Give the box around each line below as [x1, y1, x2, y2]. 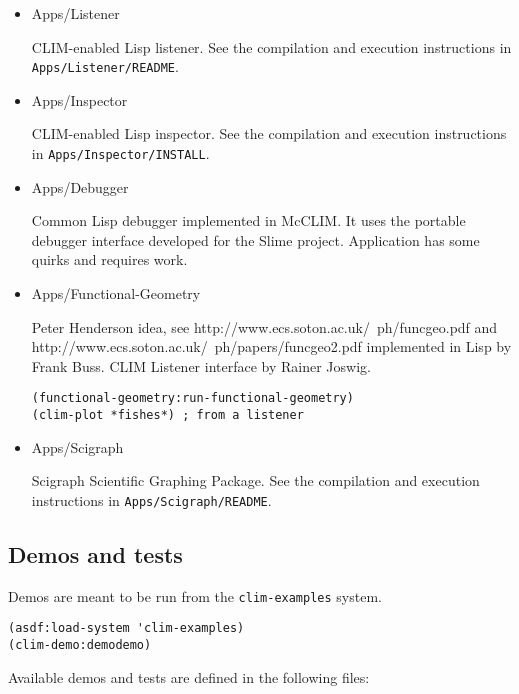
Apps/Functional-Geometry [31, 283, 201, 304]
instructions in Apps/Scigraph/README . [31, 489, 272, 510]
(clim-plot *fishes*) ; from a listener [31, 408, 304, 423]
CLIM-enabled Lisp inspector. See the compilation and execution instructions [31, 123, 507, 144]
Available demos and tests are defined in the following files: [8, 666, 370, 687]
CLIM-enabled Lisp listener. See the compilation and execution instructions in [31, 36, 512, 57]
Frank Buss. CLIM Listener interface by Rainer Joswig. [31, 355, 371, 376]
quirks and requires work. [31, 249, 188, 270]
